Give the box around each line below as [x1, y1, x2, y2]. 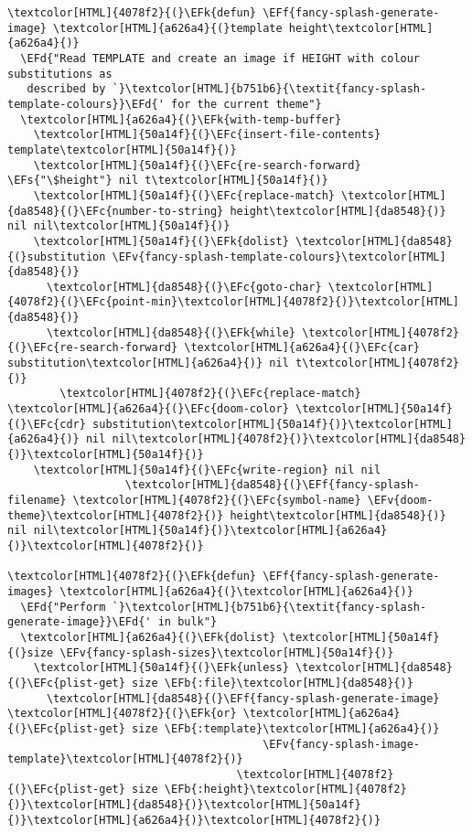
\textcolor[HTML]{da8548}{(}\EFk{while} [46, 326, 295, 339]
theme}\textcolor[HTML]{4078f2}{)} [7, 508, 224, 522]
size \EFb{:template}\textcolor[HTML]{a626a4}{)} [132, 721, 440, 735]
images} [7, 584, 54, 598]
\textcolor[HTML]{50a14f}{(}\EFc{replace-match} [33, 188, 335, 202]
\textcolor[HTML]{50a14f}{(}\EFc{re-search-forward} [33, 158, 361, 172]
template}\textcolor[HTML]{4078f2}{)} [7, 753, 243, 766]
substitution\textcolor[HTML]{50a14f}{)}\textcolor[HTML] [92, 417, 453, 431]
